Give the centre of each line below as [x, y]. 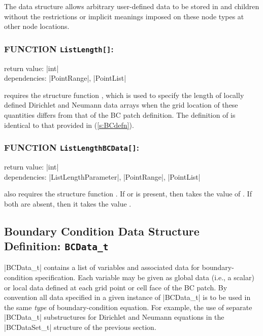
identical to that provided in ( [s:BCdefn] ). [69, 125]
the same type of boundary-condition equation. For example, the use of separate [128, 307]
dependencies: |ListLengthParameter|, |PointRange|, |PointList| [102, 176]
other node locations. [37, 26]
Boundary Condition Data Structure [102, 231]
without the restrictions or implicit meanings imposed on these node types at [124, 16]
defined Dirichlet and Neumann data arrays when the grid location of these [121, 105]
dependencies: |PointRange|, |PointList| [65, 78]
